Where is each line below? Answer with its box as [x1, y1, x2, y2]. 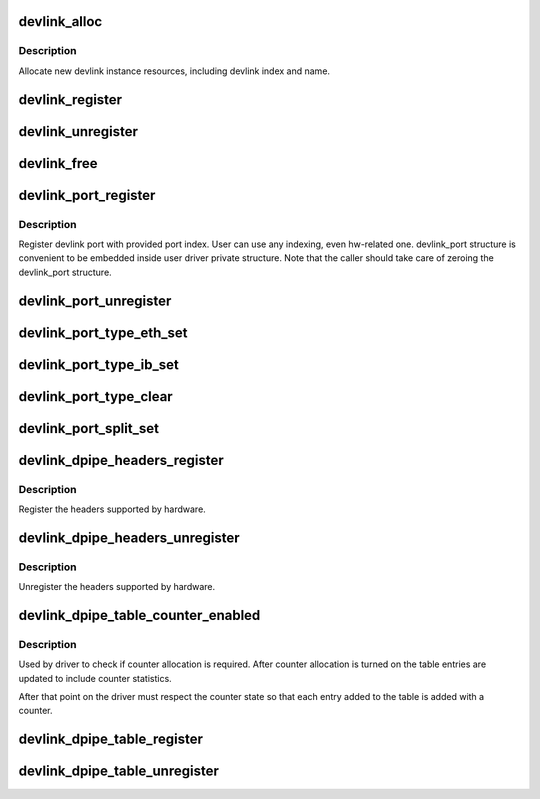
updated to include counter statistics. [18, 672, 172, 684]
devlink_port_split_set [18, 420, 160, 437]
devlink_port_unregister [18, 292, 172, 309]
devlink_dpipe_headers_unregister [18, 529, 240, 546]
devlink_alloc [18, 13, 103, 30]
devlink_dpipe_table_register [18, 731, 204, 748]
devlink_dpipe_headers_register [18, 451, 224, 469]
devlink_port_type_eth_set [18, 324, 188, 341]
